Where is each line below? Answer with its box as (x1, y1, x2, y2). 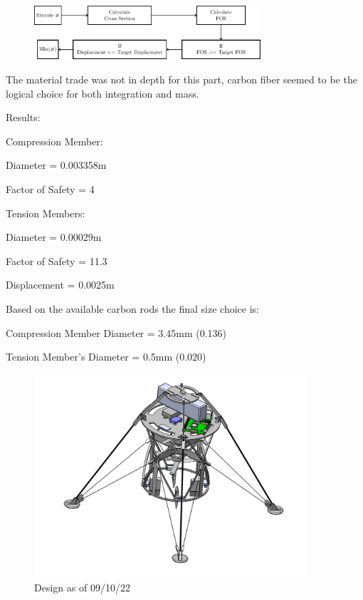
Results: (6, 110, 41, 125)
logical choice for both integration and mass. (6, 86, 199, 100)
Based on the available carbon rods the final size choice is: (6, 301, 259, 316)
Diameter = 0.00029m (6, 229, 102, 244)
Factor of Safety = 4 (6, 181, 95, 196)
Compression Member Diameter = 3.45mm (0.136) (6, 325, 226, 340)
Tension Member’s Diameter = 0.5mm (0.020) (6, 349, 206, 364)
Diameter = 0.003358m (6, 157, 107, 172)
